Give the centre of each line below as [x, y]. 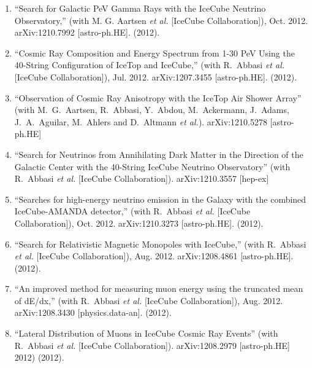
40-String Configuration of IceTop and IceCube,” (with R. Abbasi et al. [150, 65]
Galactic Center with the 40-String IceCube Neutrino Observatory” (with [152, 166]
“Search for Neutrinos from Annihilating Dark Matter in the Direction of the [159, 154]
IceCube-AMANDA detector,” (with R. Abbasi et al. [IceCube [132, 211]
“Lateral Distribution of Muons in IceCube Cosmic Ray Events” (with [146, 333]
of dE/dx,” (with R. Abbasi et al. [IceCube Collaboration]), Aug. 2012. [149, 300]
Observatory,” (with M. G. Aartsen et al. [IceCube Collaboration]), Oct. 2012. [161, 20]
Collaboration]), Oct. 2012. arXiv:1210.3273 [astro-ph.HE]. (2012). [139, 223]
